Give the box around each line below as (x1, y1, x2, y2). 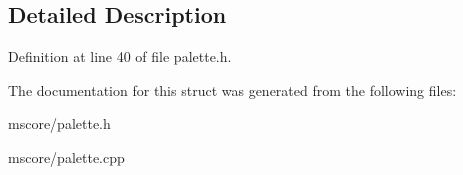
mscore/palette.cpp (8, 146, 125, 167)
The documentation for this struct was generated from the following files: (8, 79, 457, 100)
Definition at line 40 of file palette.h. (8, 46, 232, 67)
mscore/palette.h (8, 113, 111, 134)
